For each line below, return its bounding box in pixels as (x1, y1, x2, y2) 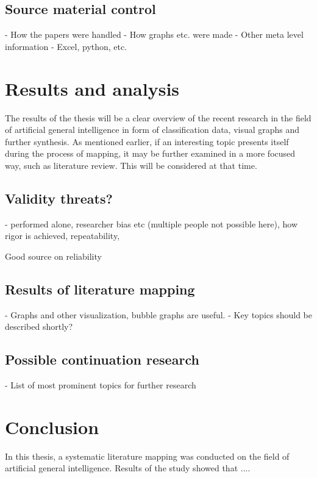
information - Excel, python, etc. (5, 40, 127, 52)
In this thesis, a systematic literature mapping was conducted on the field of (5, 449, 290, 462)
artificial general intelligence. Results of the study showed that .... (5, 462, 251, 474)
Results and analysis (5, 76, 180, 101)
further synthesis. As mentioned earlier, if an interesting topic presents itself (5, 135, 289, 148)
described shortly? (5, 320, 73, 333)
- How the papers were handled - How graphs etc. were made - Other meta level (5, 28, 304, 41)
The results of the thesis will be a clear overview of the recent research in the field (5, 111, 312, 124)
